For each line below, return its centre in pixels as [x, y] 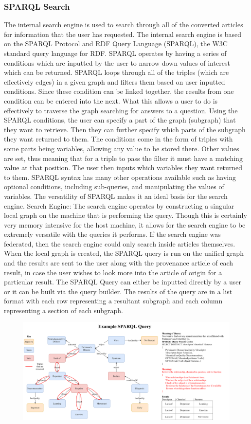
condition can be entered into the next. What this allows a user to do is [111, 100]
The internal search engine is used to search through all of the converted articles [124, 25]
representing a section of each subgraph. [63, 310]
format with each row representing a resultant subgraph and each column [113, 301]
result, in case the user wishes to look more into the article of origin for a [113, 272]
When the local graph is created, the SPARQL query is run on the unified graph [124, 253]
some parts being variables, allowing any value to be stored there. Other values [122, 148]
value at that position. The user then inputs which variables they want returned [123, 168]
